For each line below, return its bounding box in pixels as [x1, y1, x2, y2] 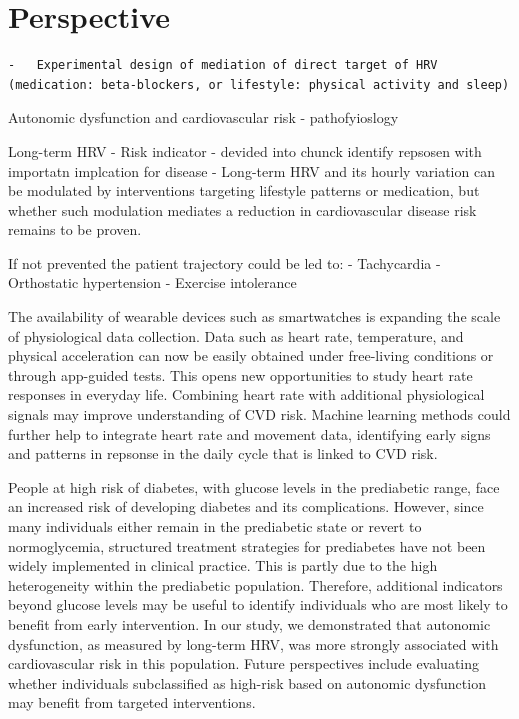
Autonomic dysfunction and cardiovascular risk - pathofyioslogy [8, 107, 399, 128]
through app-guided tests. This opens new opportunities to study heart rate [8, 364, 473, 385]
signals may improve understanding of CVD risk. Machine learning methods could [8, 404, 511, 425]
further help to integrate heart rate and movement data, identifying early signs [8, 423, 491, 444]
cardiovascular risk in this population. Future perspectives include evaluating [8, 653, 480, 674]
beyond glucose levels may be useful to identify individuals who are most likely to [8, 594, 508, 615]
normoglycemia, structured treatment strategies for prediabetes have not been [8, 535, 486, 556]
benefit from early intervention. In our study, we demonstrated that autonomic [8, 613, 491, 634]
